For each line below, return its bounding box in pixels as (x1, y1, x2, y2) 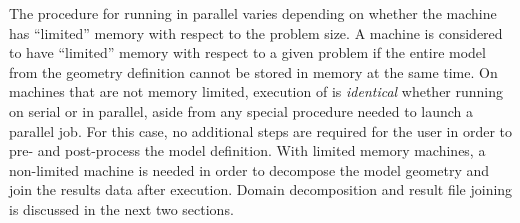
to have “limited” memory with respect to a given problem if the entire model (9, 42, 486, 63)
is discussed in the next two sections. (9, 198, 234, 219)
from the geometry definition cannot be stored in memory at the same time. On (9, 61, 498, 82)
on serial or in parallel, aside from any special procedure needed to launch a (9, 100, 474, 121)
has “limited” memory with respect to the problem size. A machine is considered (9, 22, 503, 43)
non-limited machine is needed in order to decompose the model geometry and (9, 159, 490, 180)
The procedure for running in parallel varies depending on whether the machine (9, 3, 497, 23)
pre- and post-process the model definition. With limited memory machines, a (9, 140, 486, 161)
